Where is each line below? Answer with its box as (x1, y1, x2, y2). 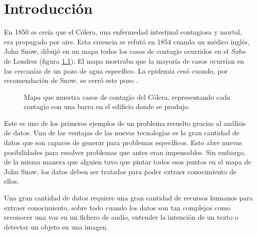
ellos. (4, 176, 19, 186)
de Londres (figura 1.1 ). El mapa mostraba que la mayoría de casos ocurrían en (4, 55, 244, 66)
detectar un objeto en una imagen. (4, 221, 108, 232)
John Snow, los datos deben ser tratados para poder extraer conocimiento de (4, 166, 237, 176)
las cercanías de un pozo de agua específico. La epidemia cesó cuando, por (4, 65, 228, 76)
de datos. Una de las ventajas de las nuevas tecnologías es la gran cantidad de (4, 127, 240, 138)
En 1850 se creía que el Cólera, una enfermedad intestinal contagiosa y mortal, (4, 27, 242, 37)
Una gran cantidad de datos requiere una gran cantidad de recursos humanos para (4, 193, 253, 203)
